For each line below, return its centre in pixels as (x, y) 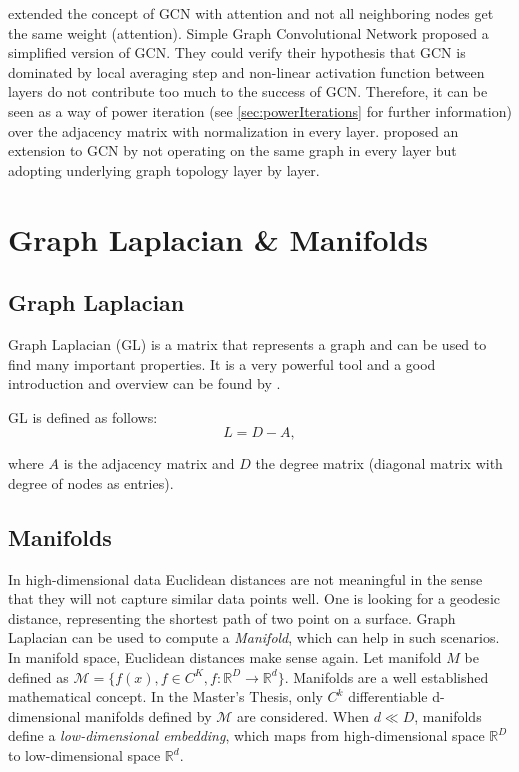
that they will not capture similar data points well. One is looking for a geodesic (254, 598)
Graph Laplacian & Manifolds (218, 238)
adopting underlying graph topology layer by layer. (164, 169)
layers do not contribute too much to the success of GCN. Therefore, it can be (248, 91)
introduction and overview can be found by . (144, 383)
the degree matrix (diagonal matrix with (379, 463)
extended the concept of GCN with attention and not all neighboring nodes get (251, 13)
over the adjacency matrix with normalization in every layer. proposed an (233, 130)
